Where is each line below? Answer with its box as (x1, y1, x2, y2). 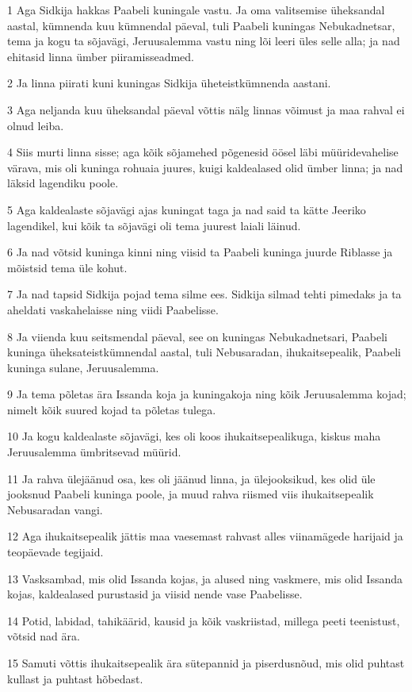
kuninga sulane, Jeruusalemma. (7, 359, 159, 375)
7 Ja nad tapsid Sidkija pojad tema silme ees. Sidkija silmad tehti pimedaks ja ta (7, 286, 402, 302)
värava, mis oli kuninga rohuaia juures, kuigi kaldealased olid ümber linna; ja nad (7, 159, 403, 175)
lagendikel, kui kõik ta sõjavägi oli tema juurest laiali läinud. (7, 217, 301, 233)
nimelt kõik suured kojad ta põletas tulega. (7, 401, 216, 417)
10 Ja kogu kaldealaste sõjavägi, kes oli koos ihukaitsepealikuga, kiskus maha (7, 428, 381, 444)
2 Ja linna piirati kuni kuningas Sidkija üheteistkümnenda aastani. (7, 75, 331, 91)
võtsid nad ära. (7, 628, 80, 644)
